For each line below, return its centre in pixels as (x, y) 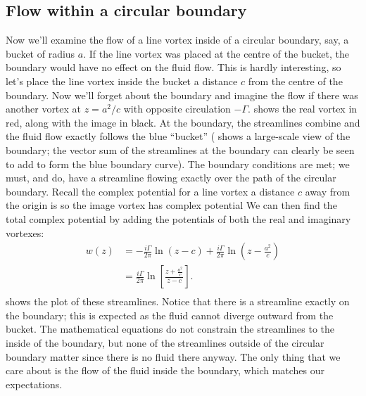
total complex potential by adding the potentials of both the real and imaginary (178, 218)
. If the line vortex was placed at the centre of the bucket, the (216, 53)
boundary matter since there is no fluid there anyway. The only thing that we (173, 356)
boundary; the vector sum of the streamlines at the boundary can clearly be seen (180, 149)
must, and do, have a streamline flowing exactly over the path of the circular (171, 178)
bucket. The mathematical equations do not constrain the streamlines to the (170, 329)
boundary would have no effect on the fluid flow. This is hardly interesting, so (173, 67)
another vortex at (44, 109)
